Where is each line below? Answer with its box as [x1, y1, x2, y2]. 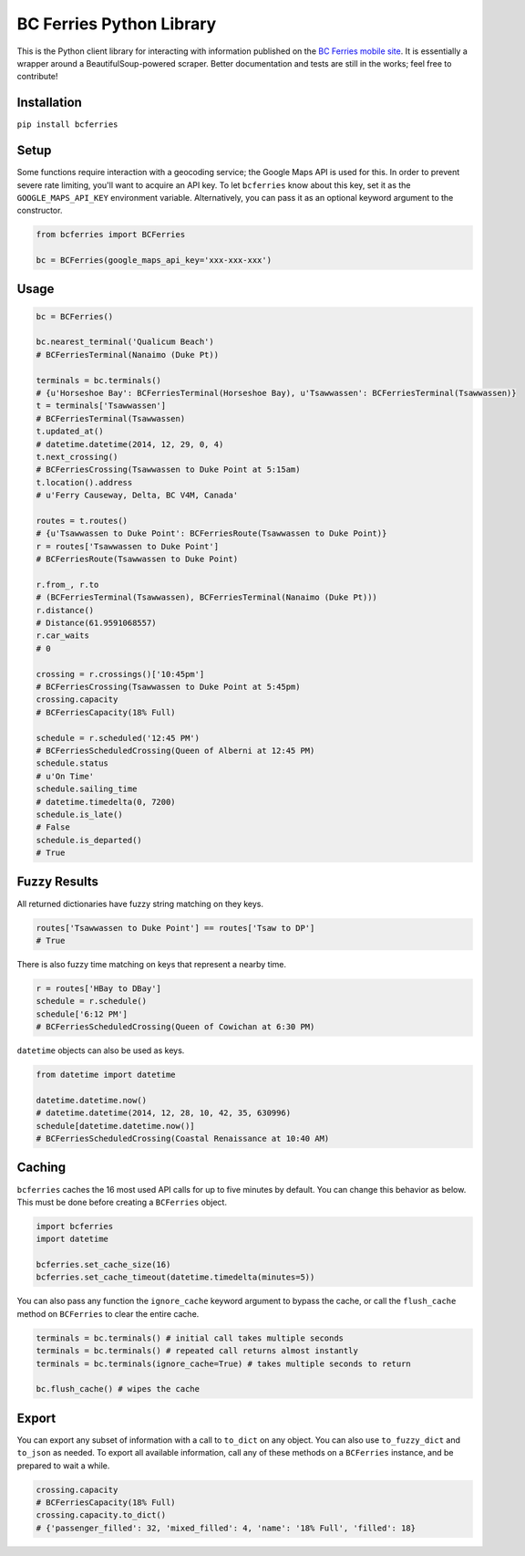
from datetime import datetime [36, 1070, 177, 1081]
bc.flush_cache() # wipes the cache [36, 1384, 201, 1394]
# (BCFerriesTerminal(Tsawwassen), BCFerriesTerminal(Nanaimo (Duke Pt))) [36, 592, 378, 602]
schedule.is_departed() [36, 835, 143, 845]
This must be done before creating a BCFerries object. [16, 1196, 228, 1207]
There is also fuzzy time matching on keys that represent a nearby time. [16, 958, 287, 969]
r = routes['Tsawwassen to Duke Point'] [36, 541, 219, 551]
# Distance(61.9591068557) [36, 618, 157, 629]
